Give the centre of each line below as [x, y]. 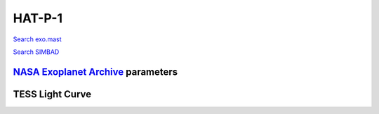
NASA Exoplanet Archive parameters [95, 72]
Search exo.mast [38, 39]
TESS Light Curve [52, 94]
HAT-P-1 [38, 18]
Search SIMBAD [36, 52]
